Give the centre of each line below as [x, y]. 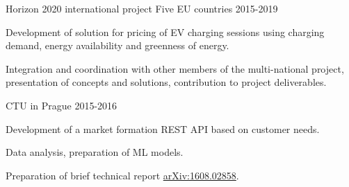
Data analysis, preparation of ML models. [95, 152]
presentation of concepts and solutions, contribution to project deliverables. [166, 82]
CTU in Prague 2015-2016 [62, 105]
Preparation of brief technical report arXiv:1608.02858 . [122, 175]
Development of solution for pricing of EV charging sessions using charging [165, 32]
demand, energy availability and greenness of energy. [117, 45]
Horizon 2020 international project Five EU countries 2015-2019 [142, 8]
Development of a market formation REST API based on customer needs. [163, 128]
